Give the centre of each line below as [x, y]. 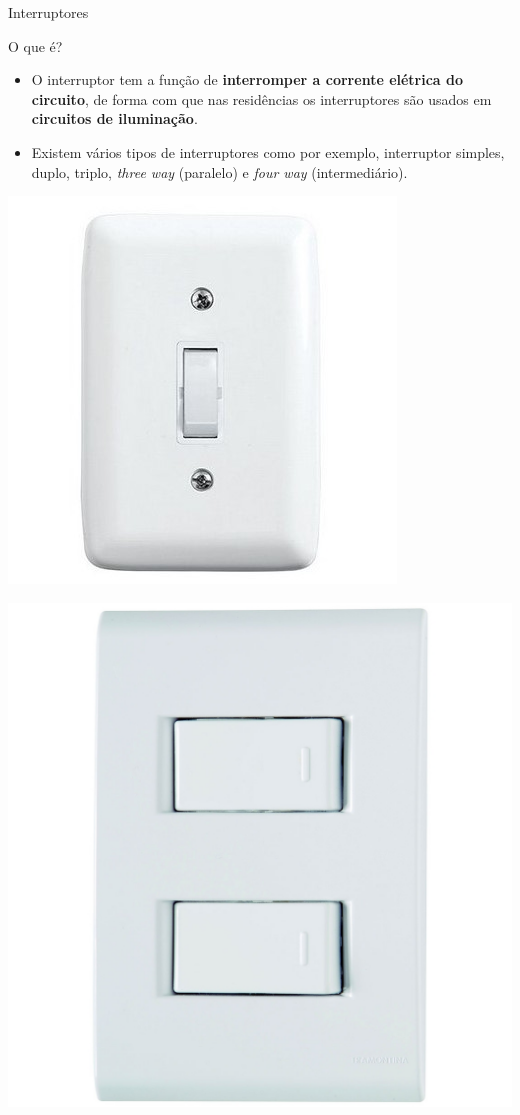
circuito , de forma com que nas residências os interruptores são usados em [261, 98]
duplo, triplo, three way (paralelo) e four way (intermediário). [219, 171]
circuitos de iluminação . [114, 118]
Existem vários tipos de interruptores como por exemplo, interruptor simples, [268, 151]
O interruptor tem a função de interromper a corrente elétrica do [247, 79]
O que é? [35, 45]
